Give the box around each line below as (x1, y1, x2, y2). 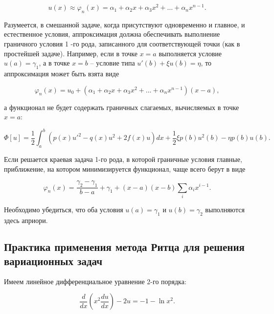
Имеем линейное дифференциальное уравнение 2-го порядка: (4, 276, 186, 286)
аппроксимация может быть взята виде (4, 68, 119, 79)
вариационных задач (4, 253, 103, 269)
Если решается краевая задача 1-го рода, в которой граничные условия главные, (4, 154, 242, 164)
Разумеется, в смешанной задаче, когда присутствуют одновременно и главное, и (4, 19, 245, 29)
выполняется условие (159, 48, 222, 58)
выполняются (205, 204, 245, 214)
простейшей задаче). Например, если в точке (4, 48, 138, 58)
